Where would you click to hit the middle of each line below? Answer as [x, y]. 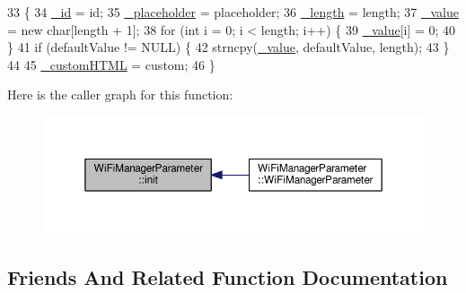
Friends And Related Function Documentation [228, 277]
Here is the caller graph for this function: [120, 95]
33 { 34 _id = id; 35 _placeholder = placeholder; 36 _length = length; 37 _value [233, 12]
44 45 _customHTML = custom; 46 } [111, 64]
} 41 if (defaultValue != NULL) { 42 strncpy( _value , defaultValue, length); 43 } [229, 47]
